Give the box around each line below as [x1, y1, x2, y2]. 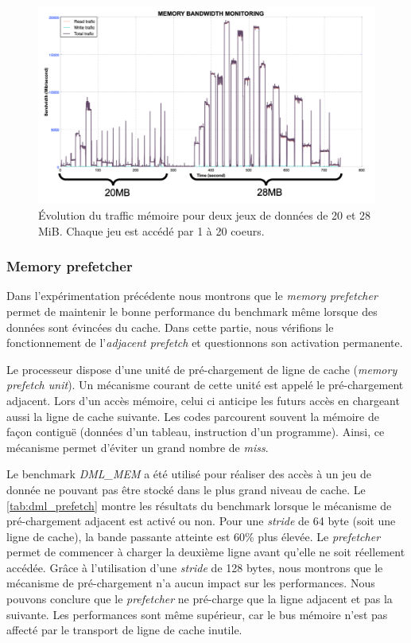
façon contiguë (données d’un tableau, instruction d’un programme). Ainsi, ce [6, 423, 385, 440]
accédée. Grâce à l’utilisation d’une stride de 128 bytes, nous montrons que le [6, 559, 383, 575]
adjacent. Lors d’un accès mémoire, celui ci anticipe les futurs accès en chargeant [6, 392, 400, 408]
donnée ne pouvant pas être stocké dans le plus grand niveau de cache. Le [6, 481, 366, 497]
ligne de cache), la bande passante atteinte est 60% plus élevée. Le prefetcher [6, 528, 381, 544]
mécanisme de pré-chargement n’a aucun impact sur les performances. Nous [6, 575, 375, 591]
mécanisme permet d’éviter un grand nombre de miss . [6, 438, 269, 455]
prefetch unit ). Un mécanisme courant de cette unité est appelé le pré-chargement [6, 376, 404, 393]
